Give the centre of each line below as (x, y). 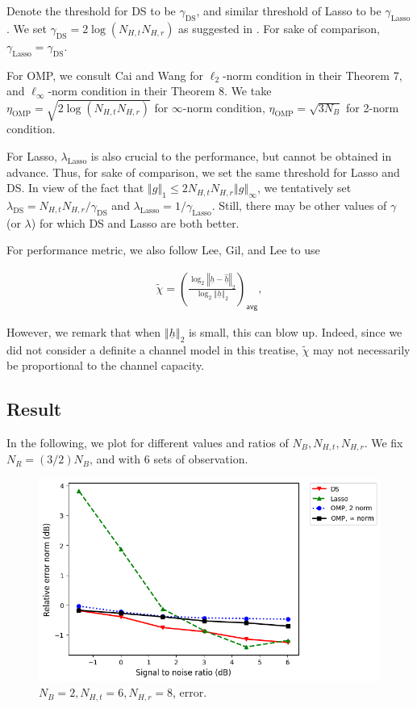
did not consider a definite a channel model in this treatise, (152, 349)
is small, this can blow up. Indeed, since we (295, 331)
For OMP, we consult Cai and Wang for (105, 75)
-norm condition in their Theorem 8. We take (160, 91)
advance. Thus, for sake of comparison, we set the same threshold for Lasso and (203, 172)
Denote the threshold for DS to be (91, 10)
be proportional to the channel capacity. (106, 365)
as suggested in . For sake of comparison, (279, 28)
